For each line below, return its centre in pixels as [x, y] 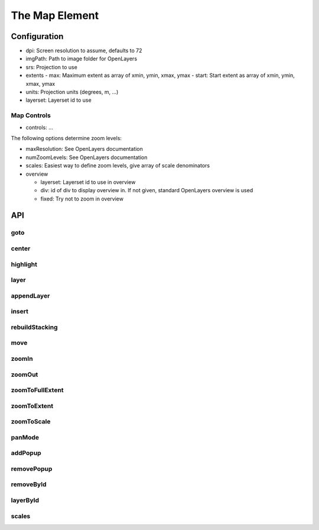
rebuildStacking [35, 327]
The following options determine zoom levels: [66, 138]
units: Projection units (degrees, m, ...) [72, 92]
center [21, 248]
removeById [29, 484]
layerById [25, 500]
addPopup [26, 453]
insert [20, 312]
